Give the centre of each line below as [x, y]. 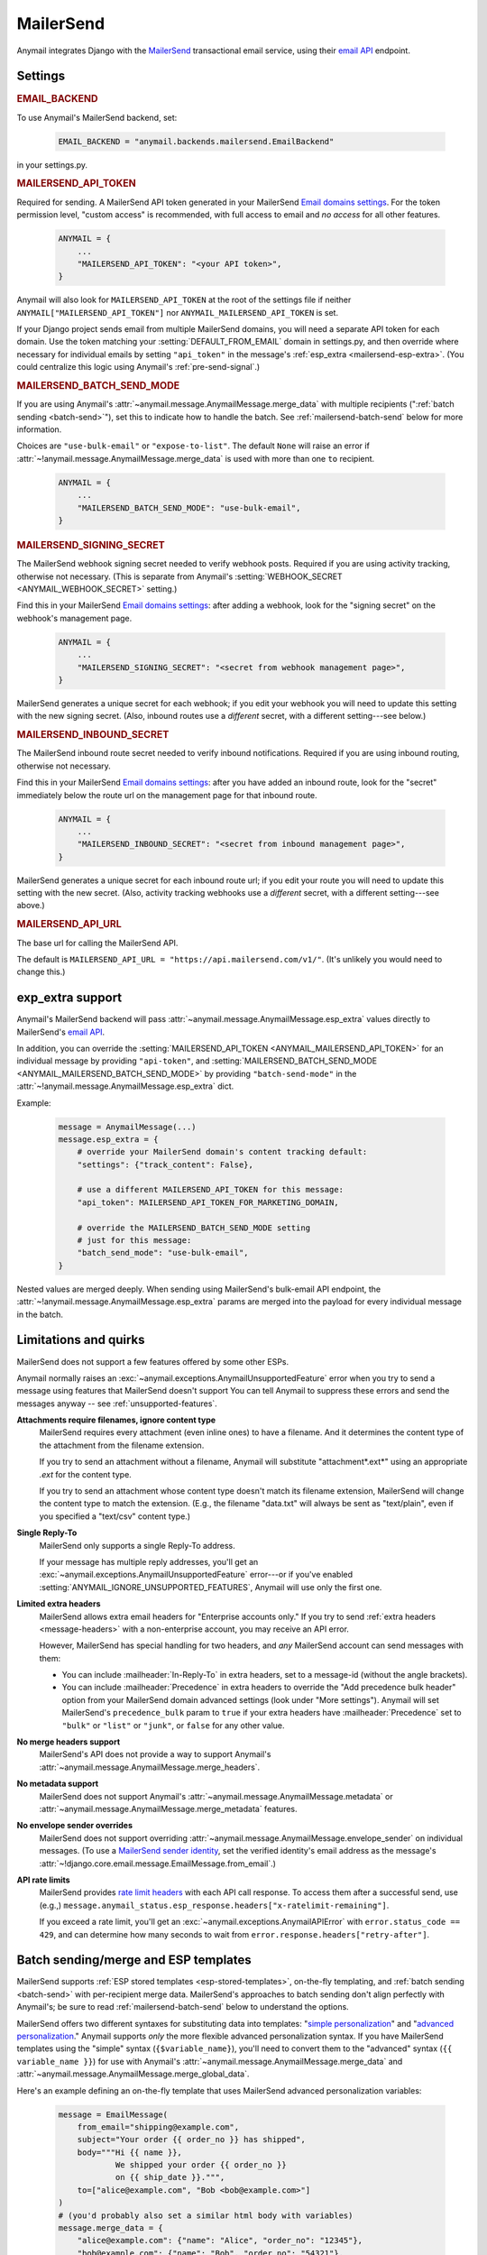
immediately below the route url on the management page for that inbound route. [167, 795]
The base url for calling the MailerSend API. [97, 943]
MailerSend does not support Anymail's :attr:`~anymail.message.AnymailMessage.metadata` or [216, 1796]
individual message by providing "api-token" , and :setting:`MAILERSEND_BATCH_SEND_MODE [197, 1061]
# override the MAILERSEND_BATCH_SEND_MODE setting [194, 1228]
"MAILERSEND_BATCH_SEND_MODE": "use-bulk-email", [189, 508]
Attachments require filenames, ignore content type [116, 1420]
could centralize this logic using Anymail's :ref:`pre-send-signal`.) [138, 367]
